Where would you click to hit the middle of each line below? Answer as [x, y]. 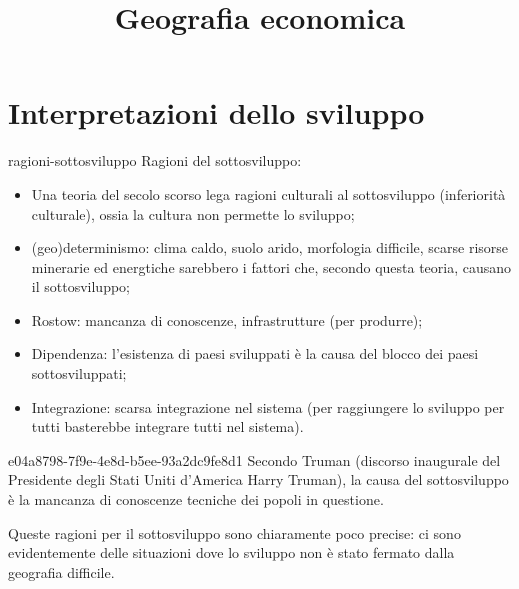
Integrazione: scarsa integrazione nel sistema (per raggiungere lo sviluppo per [268, 406]
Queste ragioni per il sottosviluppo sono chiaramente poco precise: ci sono [234, 532]
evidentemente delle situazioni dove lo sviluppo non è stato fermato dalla [231, 552]
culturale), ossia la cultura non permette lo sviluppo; [193, 213]
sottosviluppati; [79, 373]
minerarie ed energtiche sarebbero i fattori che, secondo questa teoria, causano [271, 266]
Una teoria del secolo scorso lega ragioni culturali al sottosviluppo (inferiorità [268, 193]
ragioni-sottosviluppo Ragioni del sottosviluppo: [155, 160]
